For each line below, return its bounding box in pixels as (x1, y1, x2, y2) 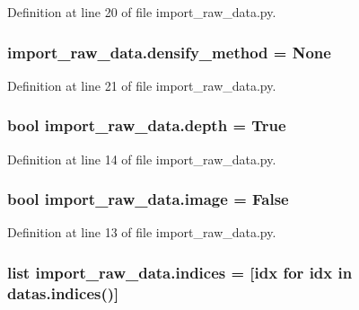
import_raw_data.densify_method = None (7, 40, 331, 63)
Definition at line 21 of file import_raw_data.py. (7, 75, 276, 94)
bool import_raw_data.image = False (7, 188, 289, 210)
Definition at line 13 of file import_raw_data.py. (7, 223, 276, 242)
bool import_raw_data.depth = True (7, 114, 286, 137)
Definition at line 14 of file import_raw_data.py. (7, 149, 276, 168)
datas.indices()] (7, 281, 119, 304)
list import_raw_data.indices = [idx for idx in (7, 261, 353, 283)
